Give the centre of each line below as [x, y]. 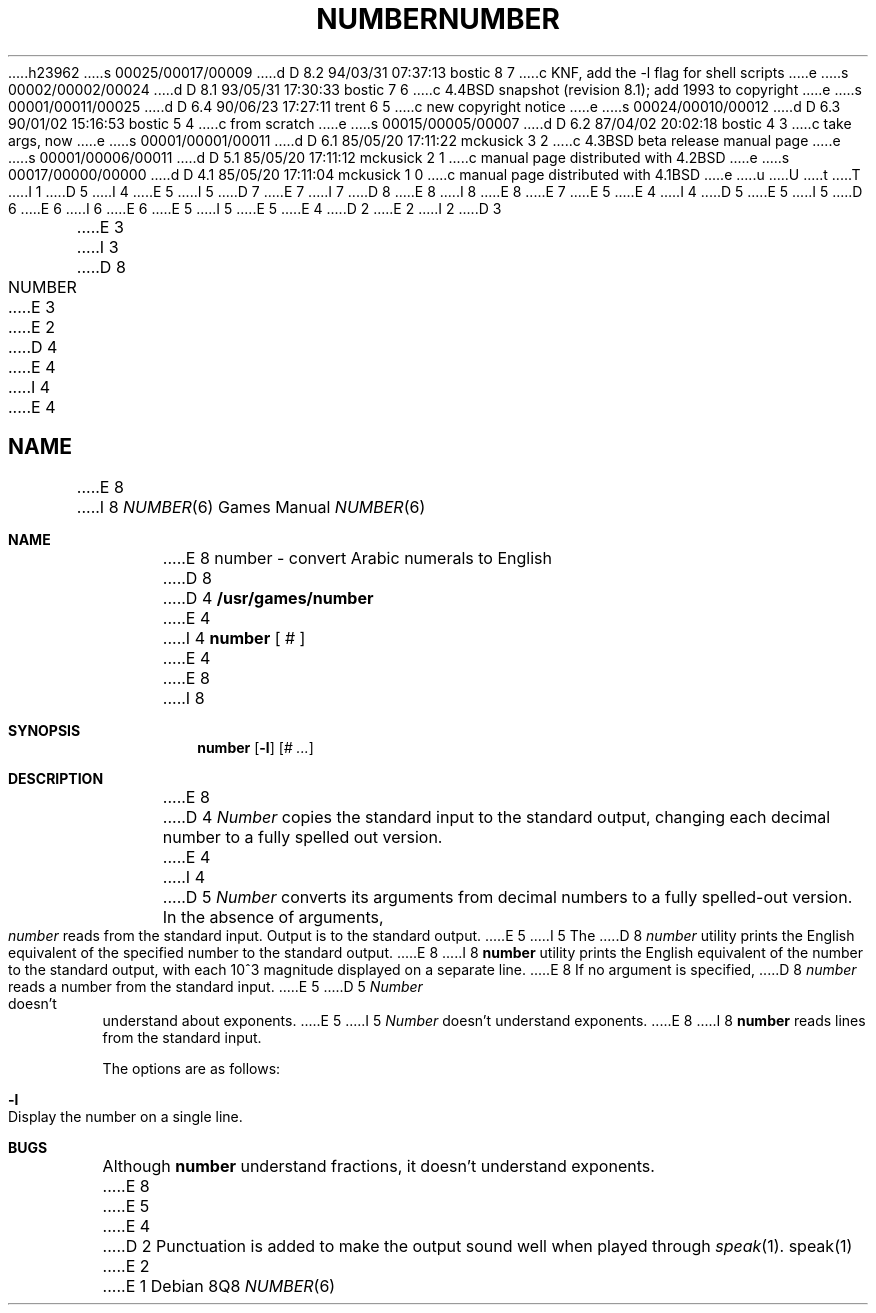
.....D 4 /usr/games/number [268, 597]
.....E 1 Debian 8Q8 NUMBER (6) [219, 1285]
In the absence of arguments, [273, 916]
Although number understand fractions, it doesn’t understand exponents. [378, 1165]
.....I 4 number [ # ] [234, 637]
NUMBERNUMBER [438, 19]
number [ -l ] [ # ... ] [255, 747]
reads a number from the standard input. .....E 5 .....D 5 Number [215, 986]
